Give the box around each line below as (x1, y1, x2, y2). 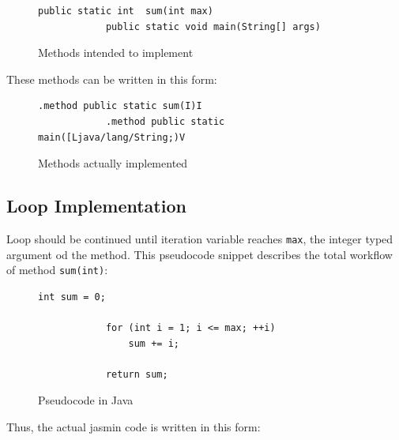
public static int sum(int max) (38, 6, 213, 17)
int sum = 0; (38, 291, 106, 303)
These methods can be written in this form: (6, 70, 217, 87)
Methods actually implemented (38, 155, 188, 171)
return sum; (105, 368, 168, 380)
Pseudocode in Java (38, 392, 134, 408)
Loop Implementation (6, 194, 186, 218)
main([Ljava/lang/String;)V (38, 131, 186, 143)
